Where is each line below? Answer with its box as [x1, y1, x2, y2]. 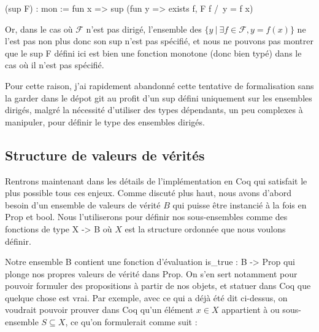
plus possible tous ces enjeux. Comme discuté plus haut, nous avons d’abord [5, 186, 292, 199]
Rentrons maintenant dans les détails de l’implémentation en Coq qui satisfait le [5, 174, 307, 187]
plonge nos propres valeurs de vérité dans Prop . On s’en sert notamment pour [5, 267, 298, 280]
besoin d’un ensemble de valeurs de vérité [5, 198, 161, 211]
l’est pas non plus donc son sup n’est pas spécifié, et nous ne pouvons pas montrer [5, 34, 313, 47]
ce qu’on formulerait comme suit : [70, 315, 198, 328]
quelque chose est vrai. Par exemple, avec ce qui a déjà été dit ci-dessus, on [5, 291, 288, 304]
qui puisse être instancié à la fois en [172, 198, 307, 211]
